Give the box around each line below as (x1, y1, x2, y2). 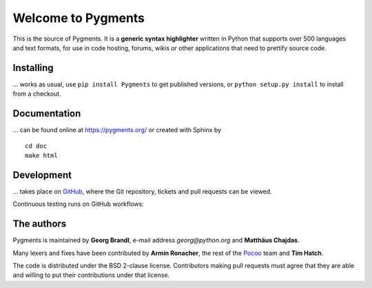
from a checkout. (12, 90, 61, 98)
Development (12, 169, 72, 181)
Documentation (12, 107, 81, 120)
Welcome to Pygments (12, 10, 145, 25)
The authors (12, 218, 67, 230)
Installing (12, 62, 54, 74)
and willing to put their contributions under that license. (12, 271, 170, 279)
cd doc (25, 142, 48, 150)
